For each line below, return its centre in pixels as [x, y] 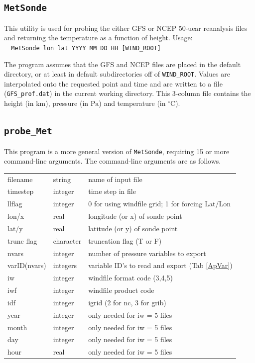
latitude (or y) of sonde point [133, 228]
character [67, 240]
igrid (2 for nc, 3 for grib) [127, 302]
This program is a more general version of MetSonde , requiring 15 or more [117, 151]
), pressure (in [67, 103]
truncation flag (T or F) [125, 240]
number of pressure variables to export [147, 253]
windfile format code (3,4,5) [130, 278]
